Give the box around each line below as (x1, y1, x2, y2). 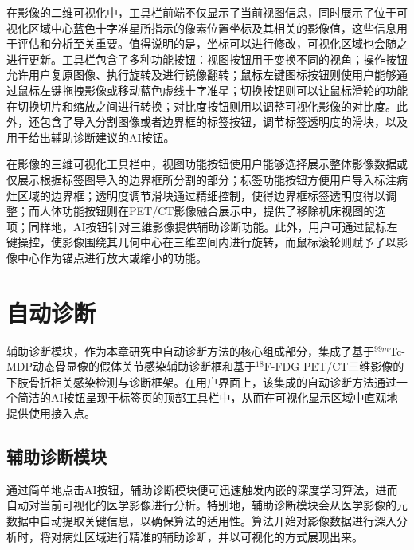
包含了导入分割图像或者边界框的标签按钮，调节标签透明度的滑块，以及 (39, 113, 408, 130)
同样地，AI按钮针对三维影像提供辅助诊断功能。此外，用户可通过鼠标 (28, 218, 387, 234)
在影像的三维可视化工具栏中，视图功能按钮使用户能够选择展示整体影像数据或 (6, 155, 408, 172)
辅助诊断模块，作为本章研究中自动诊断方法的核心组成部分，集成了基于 (6, 342, 374, 359)
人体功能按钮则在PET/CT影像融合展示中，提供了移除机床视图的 (39, 202, 375, 219)
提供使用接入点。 (6, 405, 96, 421)
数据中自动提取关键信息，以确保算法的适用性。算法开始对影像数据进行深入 (6, 512, 396, 528)
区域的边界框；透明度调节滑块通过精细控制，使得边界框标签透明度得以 (17, 187, 385, 203)
